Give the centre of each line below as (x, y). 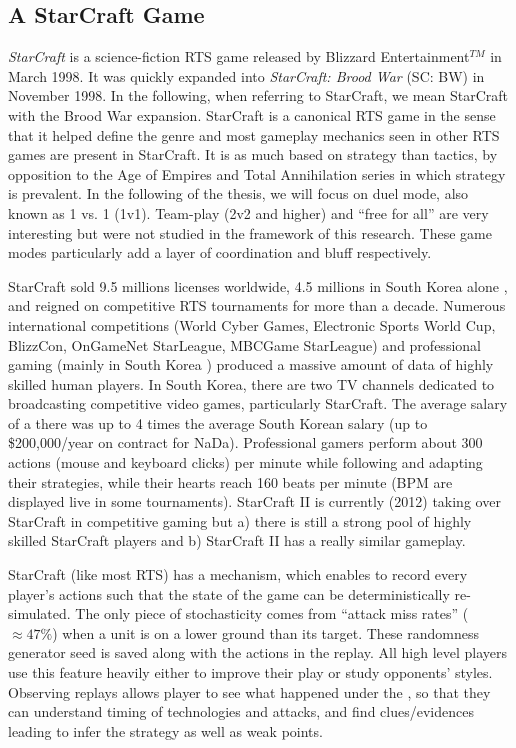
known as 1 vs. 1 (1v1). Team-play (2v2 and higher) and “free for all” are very (248, 212)
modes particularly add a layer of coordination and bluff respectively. (220, 252)
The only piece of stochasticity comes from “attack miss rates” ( (272, 613)
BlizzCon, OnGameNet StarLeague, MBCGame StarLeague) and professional (244, 344)
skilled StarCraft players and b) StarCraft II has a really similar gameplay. (237, 540)
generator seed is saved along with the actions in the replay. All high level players (258, 652)
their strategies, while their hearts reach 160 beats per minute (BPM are (230, 481)
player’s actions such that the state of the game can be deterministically (229, 593)
